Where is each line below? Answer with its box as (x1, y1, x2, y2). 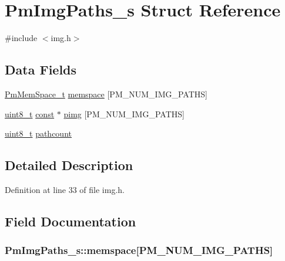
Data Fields (5, 60, 77, 79)
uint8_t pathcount (5, 127, 72, 140)
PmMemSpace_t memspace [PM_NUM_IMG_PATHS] (5, 87, 207, 100)
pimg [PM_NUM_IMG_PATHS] (63, 107, 185, 120)
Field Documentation (5, 212, 136, 230)
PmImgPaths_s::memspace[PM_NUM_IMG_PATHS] (5, 243, 273, 257)
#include (5, 32, 38, 44)
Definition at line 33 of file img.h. (5, 183, 125, 195)
